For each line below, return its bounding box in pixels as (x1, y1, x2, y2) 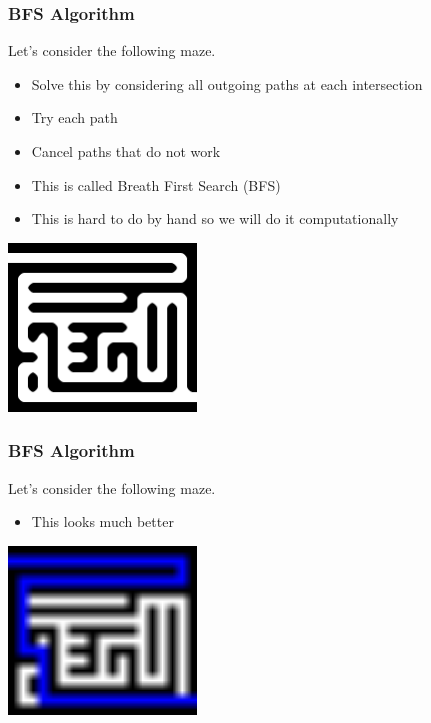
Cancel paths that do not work (31, 141, 221, 161)
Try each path (31, 107, 118, 128)
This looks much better (31, 511, 174, 532)
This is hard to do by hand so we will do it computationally (31, 208, 399, 229)
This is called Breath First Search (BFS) (31, 174, 281, 195)
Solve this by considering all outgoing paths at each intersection (31, 73, 423, 94)
